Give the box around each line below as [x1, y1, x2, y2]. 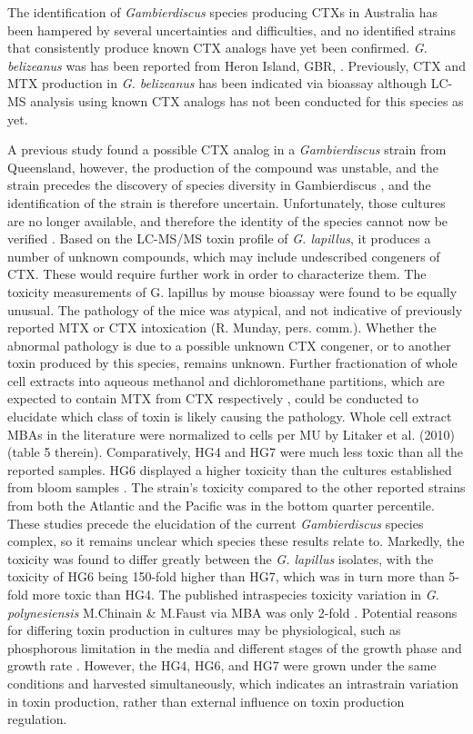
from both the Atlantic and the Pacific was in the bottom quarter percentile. [7, 496, 435, 515]
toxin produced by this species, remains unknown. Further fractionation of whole [7, 353, 458, 372]
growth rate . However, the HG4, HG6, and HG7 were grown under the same [7, 656, 437, 675]
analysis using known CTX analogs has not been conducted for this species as [30, 91, 464, 110]
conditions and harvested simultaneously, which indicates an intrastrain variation [7, 673, 459, 692]
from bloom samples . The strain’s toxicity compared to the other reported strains [7, 478, 466, 497]
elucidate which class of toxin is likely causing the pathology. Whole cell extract [7, 407, 452, 426]
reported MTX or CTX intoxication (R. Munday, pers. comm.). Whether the [7, 318, 437, 337]
